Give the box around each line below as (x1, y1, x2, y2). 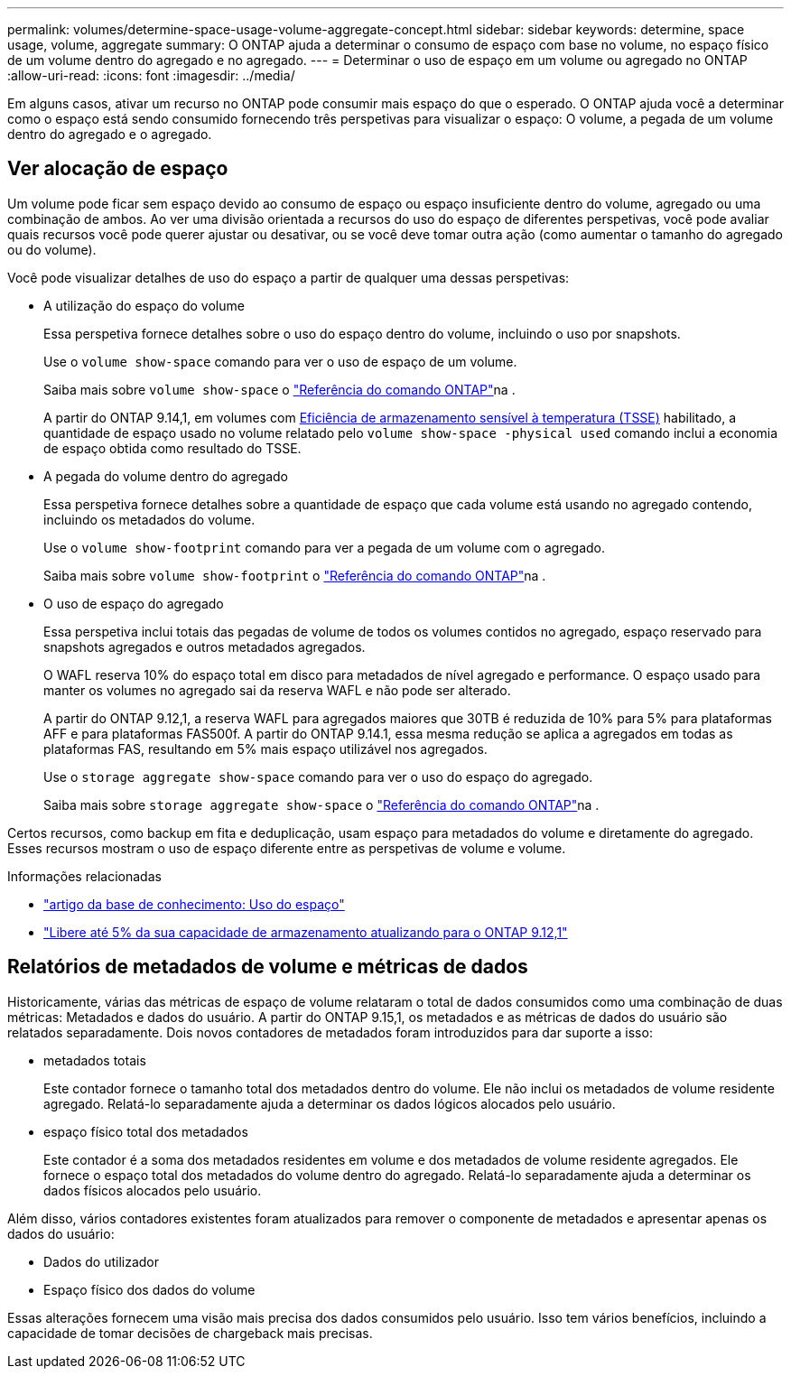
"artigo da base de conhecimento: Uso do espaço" (43, 896, 345, 912)
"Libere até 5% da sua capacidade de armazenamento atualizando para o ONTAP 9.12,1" (43, 924, 568, 940)
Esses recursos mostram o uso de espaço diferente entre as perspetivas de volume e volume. (7, 840, 566, 856)
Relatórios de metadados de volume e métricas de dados (7, 955, 528, 979)
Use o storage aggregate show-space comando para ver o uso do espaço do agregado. (43, 768, 593, 785)
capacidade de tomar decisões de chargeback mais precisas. (7, 1325, 373, 1341)
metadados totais (43, 1052, 146, 1068)
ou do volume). (7, 241, 97, 257)
